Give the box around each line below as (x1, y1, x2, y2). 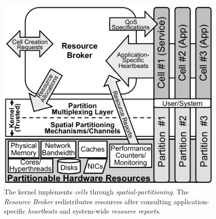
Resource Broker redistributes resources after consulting (4, 196, 172, 206)
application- (173, 196, 210, 206)
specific (4, 206, 26, 216)
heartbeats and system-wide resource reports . (27, 206, 161, 216)
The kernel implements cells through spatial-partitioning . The (4, 187, 189, 197)
